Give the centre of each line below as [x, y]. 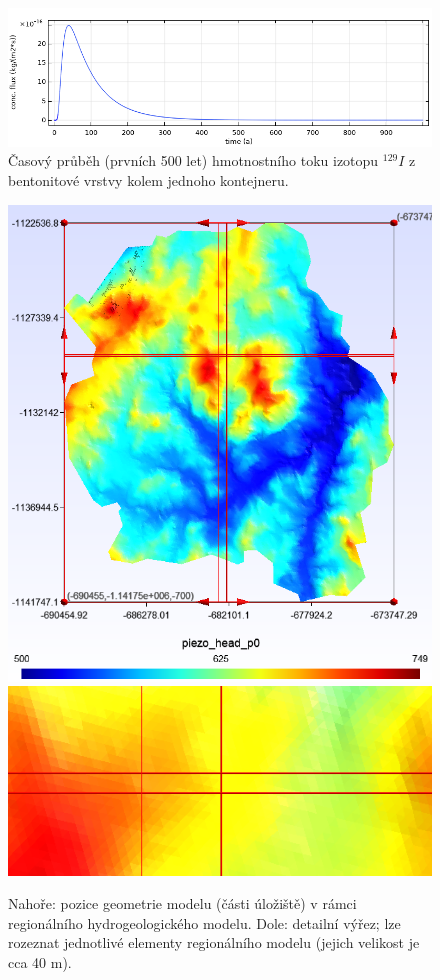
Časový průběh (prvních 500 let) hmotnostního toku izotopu [193, 160]
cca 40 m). [40, 961]
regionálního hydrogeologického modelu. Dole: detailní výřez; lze [204, 922]
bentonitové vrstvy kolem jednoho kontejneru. [148, 180]
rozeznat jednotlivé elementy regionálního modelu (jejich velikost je [214, 942]
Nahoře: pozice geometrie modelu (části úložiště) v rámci [182, 903]
